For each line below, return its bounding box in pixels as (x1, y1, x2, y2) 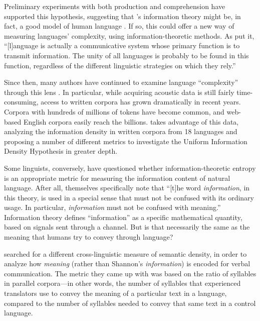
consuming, (4, 96, 39, 107)
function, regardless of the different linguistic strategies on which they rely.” (4, 60, 236, 70)
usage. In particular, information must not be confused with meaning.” (4, 202, 221, 212)
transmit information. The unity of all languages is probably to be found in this (4, 50, 249, 60)
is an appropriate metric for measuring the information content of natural (4, 172, 230, 183)
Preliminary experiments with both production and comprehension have (4, 1, 225, 11)
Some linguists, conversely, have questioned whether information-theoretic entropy (4, 162, 256, 173)
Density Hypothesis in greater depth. (4, 146, 118, 156)
